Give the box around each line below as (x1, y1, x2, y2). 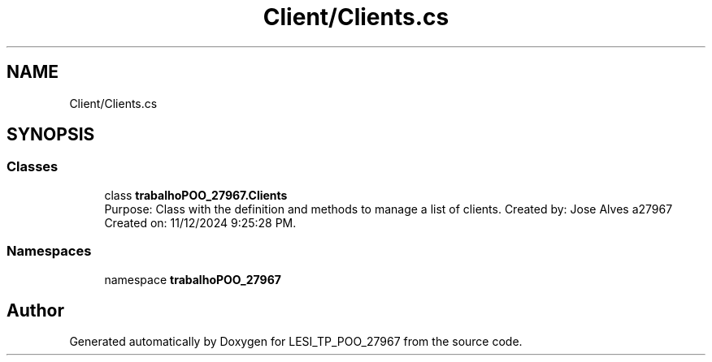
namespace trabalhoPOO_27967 (104, 272, 281, 287)
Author (7, 300, 64, 321)
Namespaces (7, 243, 92, 260)
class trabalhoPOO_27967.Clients (104, 187, 288, 202)
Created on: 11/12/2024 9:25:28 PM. (104, 215, 297, 230)
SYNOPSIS (7, 124, 95, 145)
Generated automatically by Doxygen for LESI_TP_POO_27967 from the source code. (69, 334, 523, 349)
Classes (7, 158, 59, 175)
